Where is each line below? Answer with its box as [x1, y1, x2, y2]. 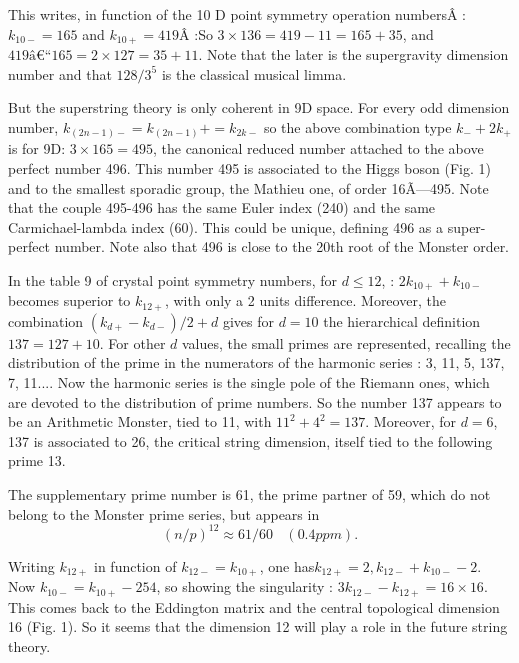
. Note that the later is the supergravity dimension [198, 44, 509, 65]
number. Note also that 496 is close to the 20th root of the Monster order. [54, 236, 510, 257]
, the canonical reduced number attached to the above [152, 138, 484, 159]
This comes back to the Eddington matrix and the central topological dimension [8, 596, 500, 617]
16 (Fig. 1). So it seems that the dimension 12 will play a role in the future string [8, 616, 508, 637]
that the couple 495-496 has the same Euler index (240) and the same [8, 197, 436, 218]
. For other [99, 332, 166, 353]
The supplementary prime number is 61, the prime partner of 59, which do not [8, 483, 491, 504]
